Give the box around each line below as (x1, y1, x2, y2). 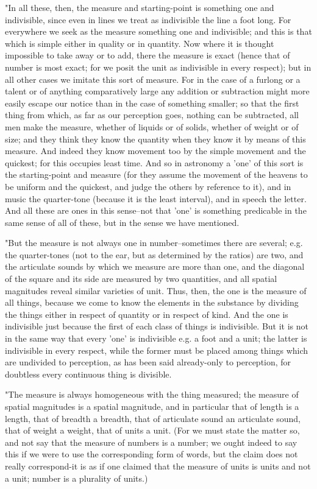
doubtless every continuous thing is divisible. (5, 367, 172, 380)
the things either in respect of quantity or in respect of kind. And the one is (5, 308, 288, 320)
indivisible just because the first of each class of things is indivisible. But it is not (5, 320, 309, 332)
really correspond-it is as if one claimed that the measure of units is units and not (5, 459, 311, 472)
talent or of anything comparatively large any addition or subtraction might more (5, 85, 310, 97)
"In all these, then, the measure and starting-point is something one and (5, 1, 274, 13)
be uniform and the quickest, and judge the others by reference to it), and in (5, 180, 291, 192)
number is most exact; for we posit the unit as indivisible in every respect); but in (5, 60, 312, 73)
